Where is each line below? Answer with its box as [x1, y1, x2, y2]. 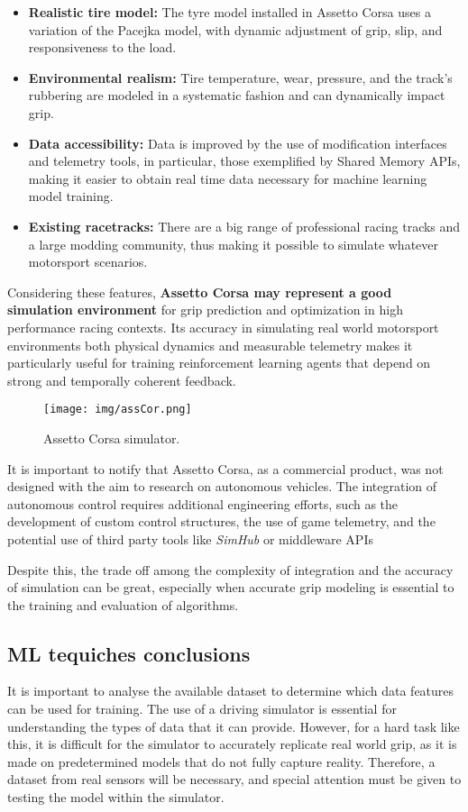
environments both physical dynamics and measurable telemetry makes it [7, 335, 413, 354]
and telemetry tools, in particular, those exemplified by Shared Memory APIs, [28, 151, 461, 170]
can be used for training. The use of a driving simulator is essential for [7, 699, 397, 718]
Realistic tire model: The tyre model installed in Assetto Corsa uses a [28, 3, 431, 21]
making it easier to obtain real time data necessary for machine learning [28, 169, 427, 187]
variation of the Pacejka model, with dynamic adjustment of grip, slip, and [28, 20, 443, 39]
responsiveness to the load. [28, 38, 177, 57]
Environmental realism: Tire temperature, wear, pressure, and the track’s [28, 68, 453, 87]
